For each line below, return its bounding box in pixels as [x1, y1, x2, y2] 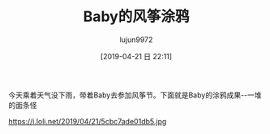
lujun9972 [119, 34, 153, 45]
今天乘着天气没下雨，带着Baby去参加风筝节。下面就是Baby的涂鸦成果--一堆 [8, 90, 262, 100]
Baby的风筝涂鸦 [83, 7, 190, 26]
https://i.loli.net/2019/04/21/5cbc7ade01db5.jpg [8, 116, 167, 126]
